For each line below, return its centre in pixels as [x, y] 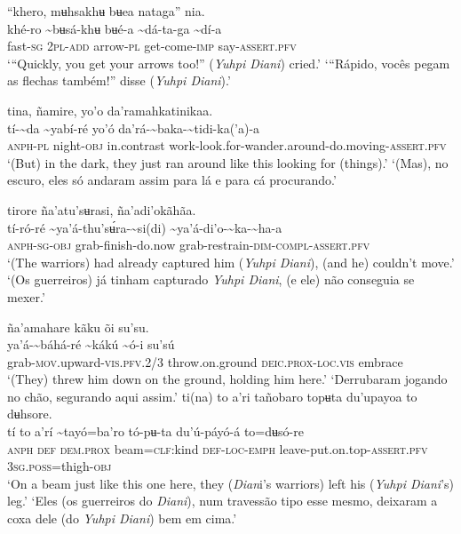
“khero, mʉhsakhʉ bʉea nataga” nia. [106, 11]
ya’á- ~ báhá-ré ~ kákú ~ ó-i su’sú [91, 344]
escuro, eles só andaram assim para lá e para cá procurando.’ [172, 180]
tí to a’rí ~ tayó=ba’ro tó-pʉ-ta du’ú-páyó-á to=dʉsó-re [155, 431]
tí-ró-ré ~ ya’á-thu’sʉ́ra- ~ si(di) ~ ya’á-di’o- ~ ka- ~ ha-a [145, 227]
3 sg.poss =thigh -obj [60, 466]
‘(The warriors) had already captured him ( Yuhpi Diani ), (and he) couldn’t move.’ [231, 262]
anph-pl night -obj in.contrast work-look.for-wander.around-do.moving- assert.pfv [227, 145]
